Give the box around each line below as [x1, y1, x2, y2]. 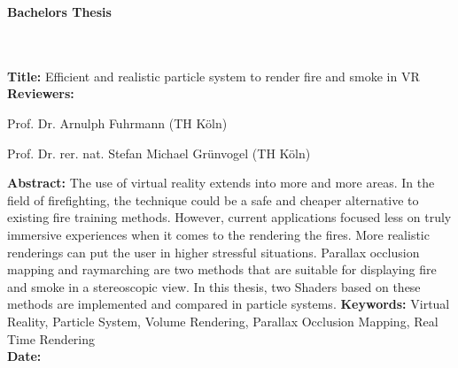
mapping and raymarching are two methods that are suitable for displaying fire [7, 260, 437, 279]
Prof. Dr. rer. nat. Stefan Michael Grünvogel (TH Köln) [7, 143, 311, 162]
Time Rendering [7, 329, 96, 348]
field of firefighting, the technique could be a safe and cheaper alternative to [7, 190, 419, 209]
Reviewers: [7, 84, 74, 103]
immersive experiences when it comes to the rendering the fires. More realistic [7, 225, 430, 243]
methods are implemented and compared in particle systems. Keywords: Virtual [7, 295, 450, 313]
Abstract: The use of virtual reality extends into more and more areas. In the [7, 173, 435, 192]
